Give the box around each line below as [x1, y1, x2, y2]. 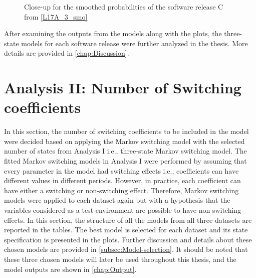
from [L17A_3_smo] [24, 11, 88, 22]
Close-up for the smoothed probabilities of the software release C [24, 2, 223, 12]
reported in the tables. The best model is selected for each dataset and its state [4, 224, 248, 235]
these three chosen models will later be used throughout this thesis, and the [4, 254, 236, 264]
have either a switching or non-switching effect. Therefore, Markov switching [4, 185, 239, 195]
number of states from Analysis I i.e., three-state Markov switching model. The [4, 146, 247, 156]
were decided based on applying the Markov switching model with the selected [4, 135, 245, 146]
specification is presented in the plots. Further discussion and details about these [4, 234, 252, 244]
